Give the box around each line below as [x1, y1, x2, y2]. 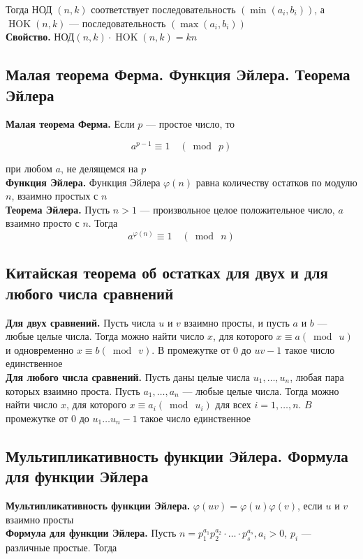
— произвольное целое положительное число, [140, 202, 335, 216]
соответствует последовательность [91, 2, 236, 16]
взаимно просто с [6, 216, 80, 230]
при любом [6, 161, 52, 176]
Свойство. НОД [6, 29, 75, 44]
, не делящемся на [60, 161, 138, 176]
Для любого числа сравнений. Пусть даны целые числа [6, 370, 251, 384]
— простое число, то [146, 117, 235, 131]
